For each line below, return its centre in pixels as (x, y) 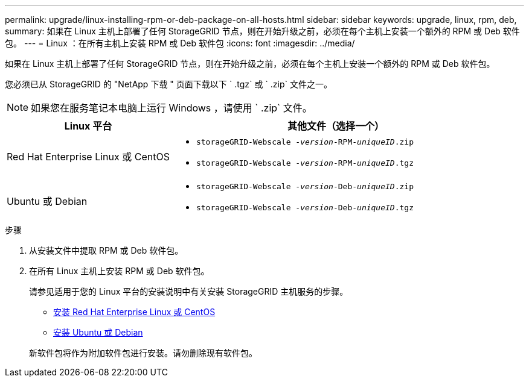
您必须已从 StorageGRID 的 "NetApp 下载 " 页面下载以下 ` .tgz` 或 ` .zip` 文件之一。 (168, 84)
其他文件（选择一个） (335, 126)
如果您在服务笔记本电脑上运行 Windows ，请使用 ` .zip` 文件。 (172, 108)
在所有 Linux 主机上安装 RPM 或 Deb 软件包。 (119, 271)
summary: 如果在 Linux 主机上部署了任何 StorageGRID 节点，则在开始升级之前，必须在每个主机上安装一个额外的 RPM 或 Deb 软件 (262, 31)
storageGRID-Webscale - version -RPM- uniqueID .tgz (305, 163)
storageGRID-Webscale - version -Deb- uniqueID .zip (305, 186)
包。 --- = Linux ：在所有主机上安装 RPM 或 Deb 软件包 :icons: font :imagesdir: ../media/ (180, 43)
